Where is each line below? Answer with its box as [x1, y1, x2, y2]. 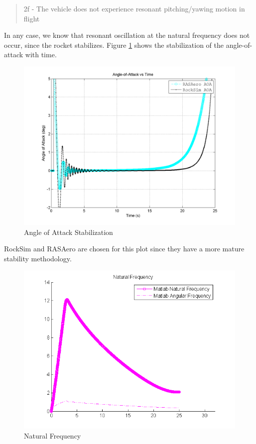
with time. [25, 49, 57, 60]
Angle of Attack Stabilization [24, 226, 113, 237]
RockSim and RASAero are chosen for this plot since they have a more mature [4, 243, 245, 254]
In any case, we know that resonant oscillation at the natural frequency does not [4, 30, 250, 40]
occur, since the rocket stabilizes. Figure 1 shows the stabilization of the [4, 39, 224, 50]
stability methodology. [4, 253, 72, 263]
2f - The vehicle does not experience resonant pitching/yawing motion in [23, 3, 245, 13]
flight [23, 13, 40, 23]
